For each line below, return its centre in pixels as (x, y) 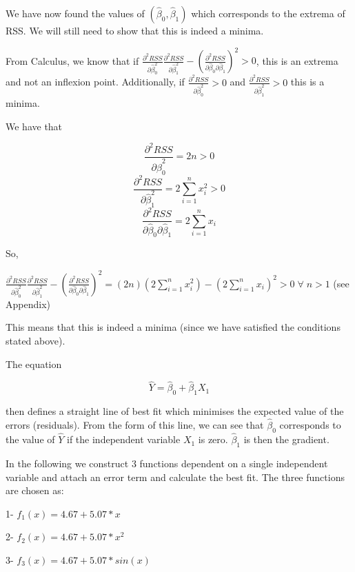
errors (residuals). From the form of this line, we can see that (135, 425)
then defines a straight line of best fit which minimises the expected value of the (175, 411)
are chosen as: (35, 490)
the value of (30, 439)
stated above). (35, 341)
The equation (34, 364)
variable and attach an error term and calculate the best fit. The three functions (175, 477)
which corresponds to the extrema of (268, 13)
